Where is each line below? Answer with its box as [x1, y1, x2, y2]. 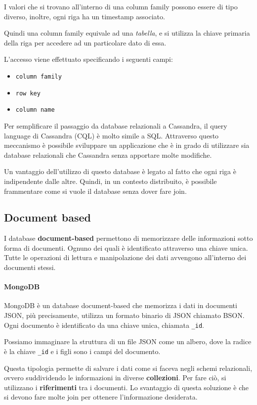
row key [15, 90, 41, 97]
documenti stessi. [4, 262, 56, 272]
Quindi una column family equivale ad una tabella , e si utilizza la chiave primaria [4, 28, 250, 38]
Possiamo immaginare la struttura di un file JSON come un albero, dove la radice [4, 336, 252, 347]
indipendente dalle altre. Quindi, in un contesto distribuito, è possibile [4, 176, 217, 186]
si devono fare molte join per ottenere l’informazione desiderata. [4, 392, 198, 402]
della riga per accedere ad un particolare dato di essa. [4, 37, 167, 47]
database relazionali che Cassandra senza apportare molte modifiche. [4, 149, 212, 160]
